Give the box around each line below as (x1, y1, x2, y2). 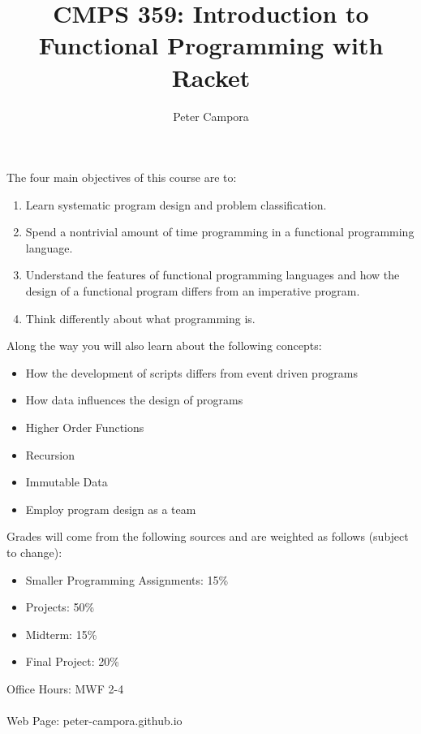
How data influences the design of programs (25, 391, 243, 408)
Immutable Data (25, 473, 108, 490)
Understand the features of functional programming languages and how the (25, 266, 400, 283)
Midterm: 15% (25, 625, 97, 642)
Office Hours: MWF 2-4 (6, 680, 124, 697)
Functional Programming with (38, 28, 384, 62)
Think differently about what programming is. (25, 309, 256, 326)
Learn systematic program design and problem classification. (25, 196, 327, 213)
